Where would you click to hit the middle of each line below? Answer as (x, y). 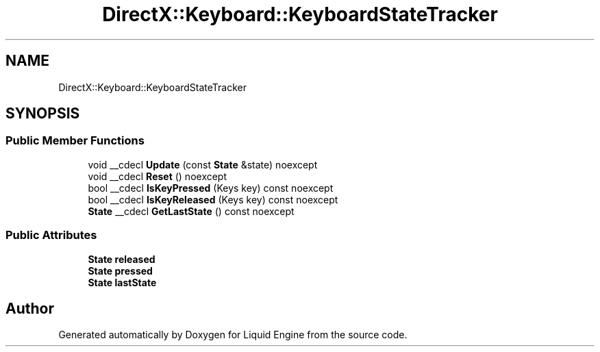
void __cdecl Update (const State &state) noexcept (203, 164)
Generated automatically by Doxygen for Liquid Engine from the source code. (233, 335)
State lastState (122, 282)
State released (122, 259)
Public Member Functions (75, 141)
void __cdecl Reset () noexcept (158, 176)
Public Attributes (51, 235)
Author (30, 308)
